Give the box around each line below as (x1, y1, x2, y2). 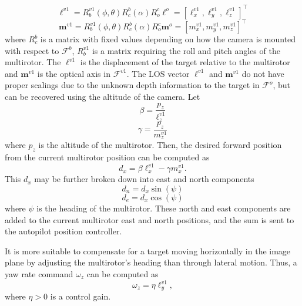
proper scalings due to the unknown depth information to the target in (5, 79, 260, 91)
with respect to (5, 44, 59, 56)
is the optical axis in (37, 67, 110, 79)
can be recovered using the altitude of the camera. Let (5, 90, 200, 102)
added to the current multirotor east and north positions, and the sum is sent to (5, 213, 294, 226)
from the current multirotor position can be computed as (5, 151, 210, 163)
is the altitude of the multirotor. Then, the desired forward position (38, 139, 282, 151)
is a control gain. (50, 290, 111, 302)
